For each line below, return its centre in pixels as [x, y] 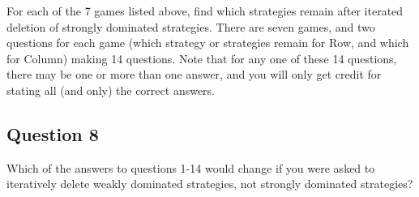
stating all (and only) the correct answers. [111, 90]
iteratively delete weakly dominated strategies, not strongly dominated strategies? [210, 184]
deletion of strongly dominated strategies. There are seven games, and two [191, 26]
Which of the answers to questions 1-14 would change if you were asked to [191, 167]
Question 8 [53, 133]
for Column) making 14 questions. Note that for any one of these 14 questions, [202, 58]
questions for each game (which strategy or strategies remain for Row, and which [208, 43]
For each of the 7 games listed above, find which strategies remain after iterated [205, 11]
